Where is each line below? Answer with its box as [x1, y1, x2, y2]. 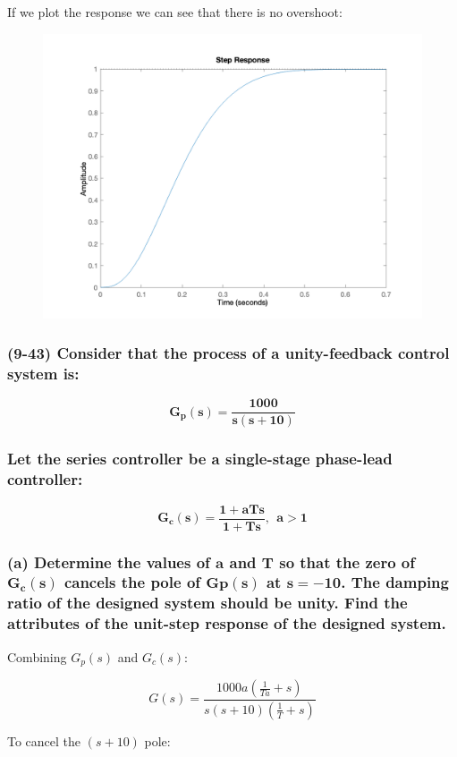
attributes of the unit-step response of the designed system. [7, 612, 446, 634]
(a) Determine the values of [7, 550, 210, 573]
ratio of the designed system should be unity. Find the [7, 591, 408, 614]
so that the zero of [279, 550, 416, 573]
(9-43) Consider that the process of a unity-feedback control [7, 342, 450, 364]
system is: [7, 362, 80, 385]
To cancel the [7, 731, 81, 750]
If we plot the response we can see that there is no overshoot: [7, 3, 343, 21]
